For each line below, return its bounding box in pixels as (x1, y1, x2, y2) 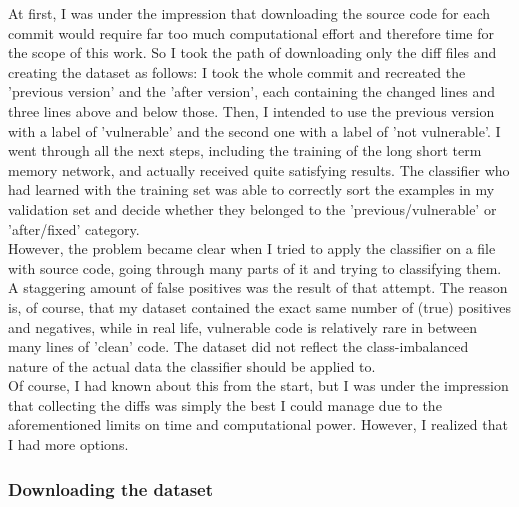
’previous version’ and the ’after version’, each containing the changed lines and (8, 81, 495, 102)
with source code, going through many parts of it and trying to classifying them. (8, 257, 502, 278)
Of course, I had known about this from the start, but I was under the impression (8, 375, 509, 396)
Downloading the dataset (8, 476, 213, 501)
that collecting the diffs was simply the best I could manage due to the (8, 394, 442, 415)
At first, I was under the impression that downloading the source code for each (8, 3, 491, 23)
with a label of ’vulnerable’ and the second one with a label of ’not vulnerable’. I (8, 120, 501, 141)
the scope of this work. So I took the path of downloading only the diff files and (8, 42, 497, 63)
